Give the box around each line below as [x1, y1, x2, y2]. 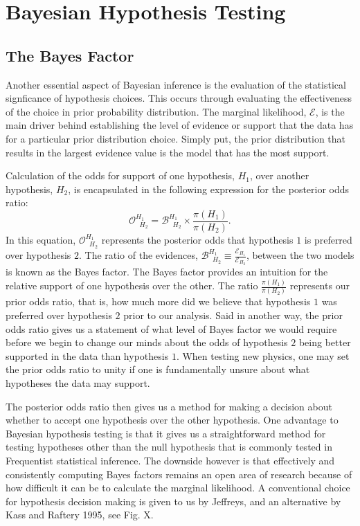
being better [298, 335, 351, 350]
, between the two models [246, 248, 354, 262]
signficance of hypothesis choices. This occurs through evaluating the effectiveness [6, 91, 352, 105]
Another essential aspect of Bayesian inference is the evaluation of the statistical [6, 77, 346, 91]
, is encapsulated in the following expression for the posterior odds [68, 181, 350, 196]
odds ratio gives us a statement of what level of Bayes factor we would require [6, 321, 337, 336]
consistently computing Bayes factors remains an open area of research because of [6, 466, 352, 481]
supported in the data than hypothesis [6, 348, 169, 363]
